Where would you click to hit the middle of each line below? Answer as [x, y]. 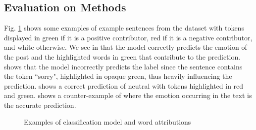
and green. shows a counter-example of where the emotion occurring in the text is [128, 95]
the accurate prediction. [40, 105]
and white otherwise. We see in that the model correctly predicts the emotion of [126, 47]
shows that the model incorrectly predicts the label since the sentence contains [123, 66]
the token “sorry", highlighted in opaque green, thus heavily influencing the [118, 76]
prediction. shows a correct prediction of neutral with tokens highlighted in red [124, 85]
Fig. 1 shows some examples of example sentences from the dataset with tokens [124, 28]
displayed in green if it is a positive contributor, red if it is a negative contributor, [128, 37]
